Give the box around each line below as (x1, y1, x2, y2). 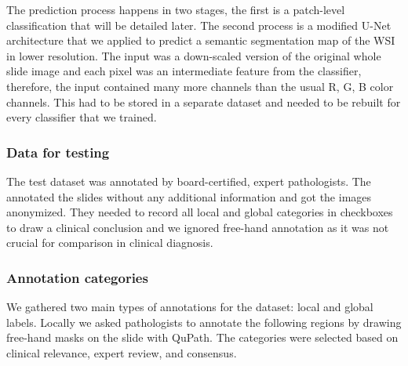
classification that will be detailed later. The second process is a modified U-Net (6, 16, 392, 33)
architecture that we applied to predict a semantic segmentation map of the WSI (6, 32, 395, 49)
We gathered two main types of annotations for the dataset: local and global (6, 299, 373, 315)
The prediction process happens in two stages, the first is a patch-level (6, 2, 345, 17)
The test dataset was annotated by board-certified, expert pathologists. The (6, 172, 371, 189)
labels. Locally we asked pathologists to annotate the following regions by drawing (6, 313, 402, 330)
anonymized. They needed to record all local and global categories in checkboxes (6, 204, 393, 220)
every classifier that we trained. (6, 109, 157, 125)
